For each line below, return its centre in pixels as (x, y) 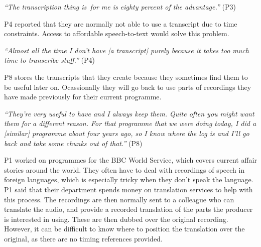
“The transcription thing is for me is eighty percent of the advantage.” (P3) (120, 7)
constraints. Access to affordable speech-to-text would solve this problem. (117, 33)
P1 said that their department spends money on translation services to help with (128, 189)
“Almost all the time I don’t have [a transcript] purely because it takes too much (126, 50)
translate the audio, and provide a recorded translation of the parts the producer (128, 209)
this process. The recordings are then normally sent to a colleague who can (119, 199)
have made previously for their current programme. (83, 97)
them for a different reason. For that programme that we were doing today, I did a (130, 123)
